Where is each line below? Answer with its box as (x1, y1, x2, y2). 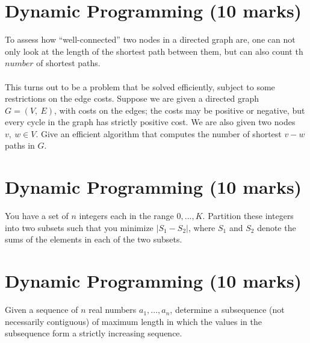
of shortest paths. (36, 57, 101, 69)
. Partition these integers (202, 209, 294, 222)
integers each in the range (79, 209, 174, 222)
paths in (5, 139, 35, 152)
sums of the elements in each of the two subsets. (5, 233, 182, 246)
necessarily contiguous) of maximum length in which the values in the (5, 315, 262, 327)
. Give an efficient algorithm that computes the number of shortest (36, 127, 282, 140)
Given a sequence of (5, 303, 78, 316)
